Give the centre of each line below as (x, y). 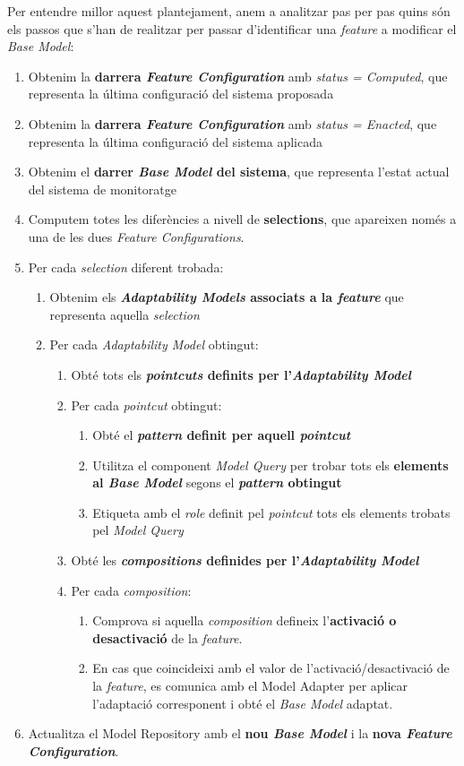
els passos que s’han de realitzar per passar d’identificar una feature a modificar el (232, 28)
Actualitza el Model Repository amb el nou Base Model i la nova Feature (240, 733)
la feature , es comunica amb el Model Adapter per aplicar (250, 686)
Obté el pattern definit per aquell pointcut (222, 435)
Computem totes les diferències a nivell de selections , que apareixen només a (242, 219)
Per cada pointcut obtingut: (146, 405)
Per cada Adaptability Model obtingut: (154, 344)
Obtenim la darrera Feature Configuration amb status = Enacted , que (232, 123)
